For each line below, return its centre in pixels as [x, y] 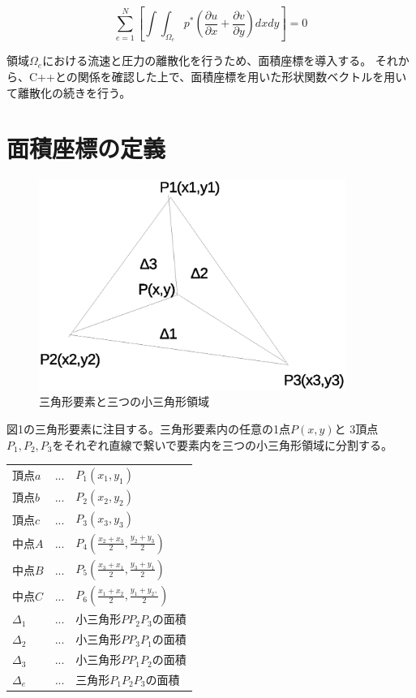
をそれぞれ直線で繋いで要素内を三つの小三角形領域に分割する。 [223, 444]
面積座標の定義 [86, 148]
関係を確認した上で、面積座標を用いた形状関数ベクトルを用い [242, 76]
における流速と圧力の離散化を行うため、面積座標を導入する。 [207, 60]
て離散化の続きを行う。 [69, 92]
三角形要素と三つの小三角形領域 [124, 401]
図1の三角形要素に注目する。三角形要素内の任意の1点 [148, 428]
